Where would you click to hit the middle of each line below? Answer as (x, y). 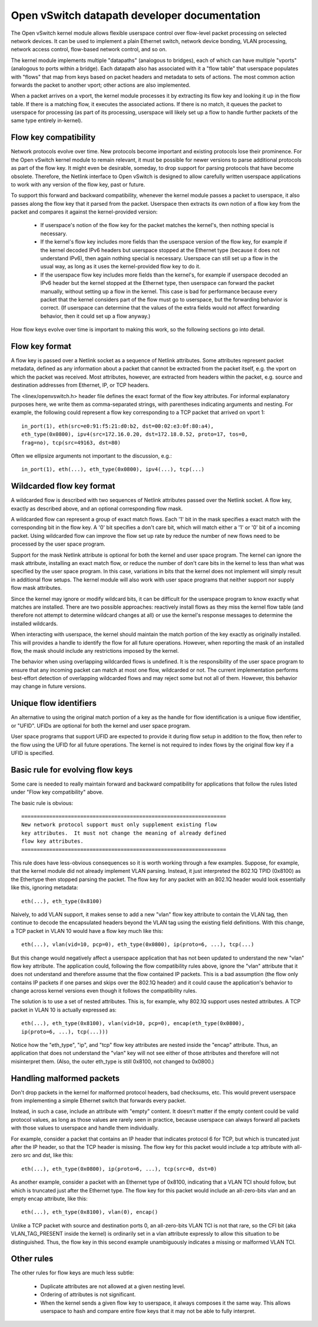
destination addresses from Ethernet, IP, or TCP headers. (80, 385)
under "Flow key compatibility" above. (57, 792)
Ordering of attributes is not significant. (88, 1295)
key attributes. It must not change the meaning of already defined (124, 833)
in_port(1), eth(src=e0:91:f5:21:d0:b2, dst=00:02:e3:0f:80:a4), (118, 426)
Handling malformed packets (65, 1078)
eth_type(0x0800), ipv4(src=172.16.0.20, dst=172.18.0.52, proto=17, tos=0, (135, 434)
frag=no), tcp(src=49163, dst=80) (71, 443)
